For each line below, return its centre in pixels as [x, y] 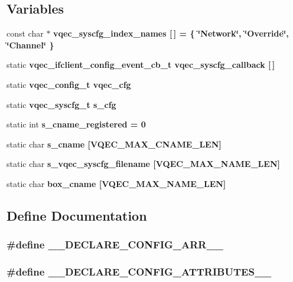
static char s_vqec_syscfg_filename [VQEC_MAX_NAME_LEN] [143, 164]
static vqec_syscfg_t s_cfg [61, 104]
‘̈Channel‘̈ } [30, 45]
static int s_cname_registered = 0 [76, 124]
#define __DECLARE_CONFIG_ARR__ [115, 245]
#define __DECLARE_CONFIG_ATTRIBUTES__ [139, 272]
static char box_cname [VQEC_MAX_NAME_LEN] [116, 183]
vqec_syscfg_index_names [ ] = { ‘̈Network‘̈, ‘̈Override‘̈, [171, 33]
